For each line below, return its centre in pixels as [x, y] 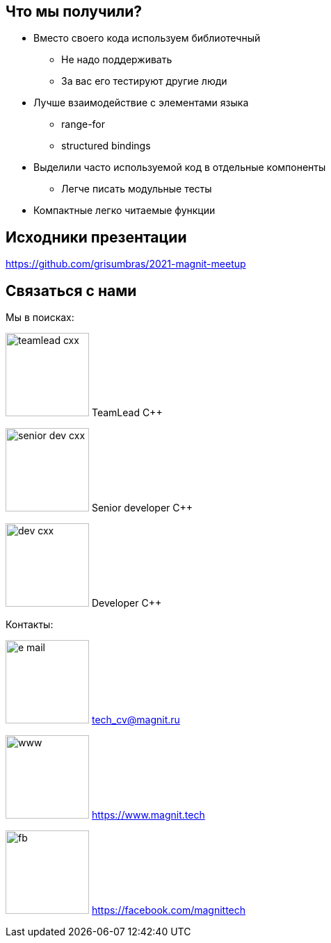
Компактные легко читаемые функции [124, 211]
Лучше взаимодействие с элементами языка [141, 103]
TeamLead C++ [127, 413]
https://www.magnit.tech [148, 815]
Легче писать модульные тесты [137, 189]
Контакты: [30, 625]
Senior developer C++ [142, 508]
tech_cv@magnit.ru [136, 720]
